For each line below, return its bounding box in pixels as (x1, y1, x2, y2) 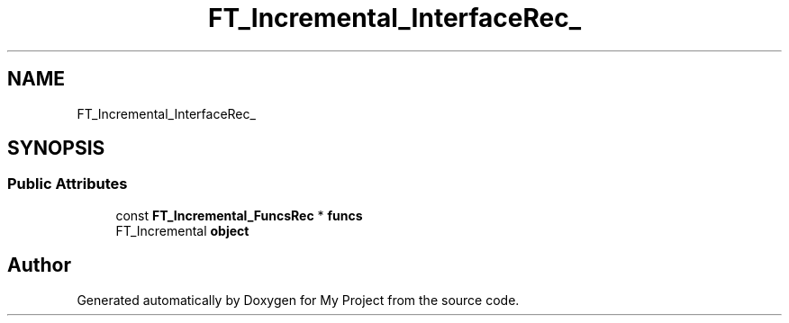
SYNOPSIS (7, 137, 105, 160)
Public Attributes (7, 175, 128, 193)
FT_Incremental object (115, 222, 249, 238)
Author (7, 254, 71, 277)
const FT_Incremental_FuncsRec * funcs (115, 207, 363, 223)
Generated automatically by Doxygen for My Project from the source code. (77, 292, 520, 308)
